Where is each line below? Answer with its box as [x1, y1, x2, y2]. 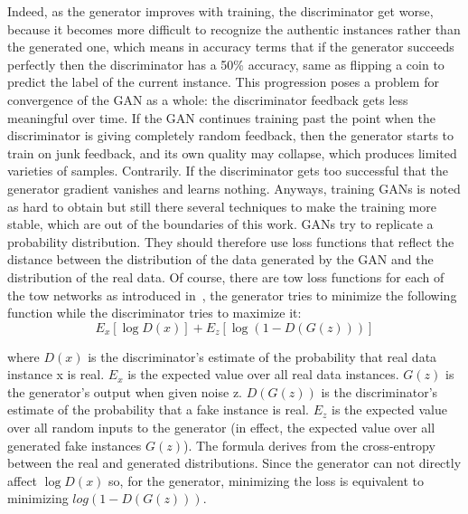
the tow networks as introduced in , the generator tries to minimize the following [7, 285, 457, 304]
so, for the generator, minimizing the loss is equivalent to [108, 471, 424, 490]
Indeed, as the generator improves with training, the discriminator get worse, [7, 2, 434, 20]
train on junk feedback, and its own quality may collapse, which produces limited [7, 143, 457, 162]
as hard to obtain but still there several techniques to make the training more [7, 196, 436, 215]
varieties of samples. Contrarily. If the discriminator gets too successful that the [7, 161, 449, 180]
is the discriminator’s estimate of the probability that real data [88, 347, 437, 366]
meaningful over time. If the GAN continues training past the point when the [7, 108, 436, 127]
